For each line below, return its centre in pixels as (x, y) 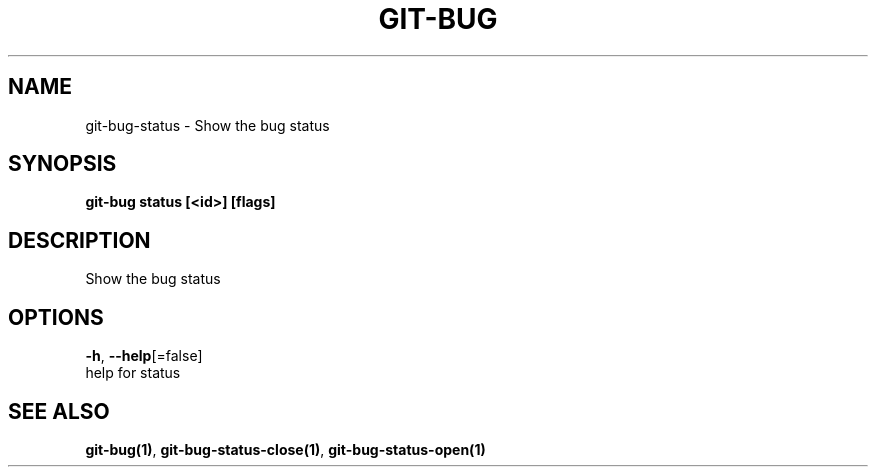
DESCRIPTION (79, 240)
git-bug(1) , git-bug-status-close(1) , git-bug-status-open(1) (285, 449)
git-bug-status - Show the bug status (207, 125)
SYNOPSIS (62, 164)
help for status (133, 373)
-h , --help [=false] (144, 356)
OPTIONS (56, 317)
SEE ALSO (59, 411)
